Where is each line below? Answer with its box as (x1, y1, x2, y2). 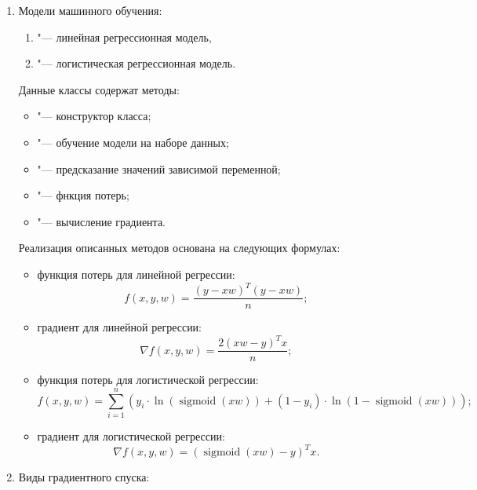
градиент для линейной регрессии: (37, 319, 202, 335)
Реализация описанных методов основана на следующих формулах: (18, 240, 340, 256)
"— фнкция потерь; (37, 187, 129, 203)
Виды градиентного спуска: (18, 469, 150, 485)
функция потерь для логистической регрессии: (37, 371, 259, 388)
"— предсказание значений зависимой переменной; (37, 160, 281, 177)
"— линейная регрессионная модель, (37, 28, 212, 45)
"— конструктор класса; (37, 108, 151, 124)
